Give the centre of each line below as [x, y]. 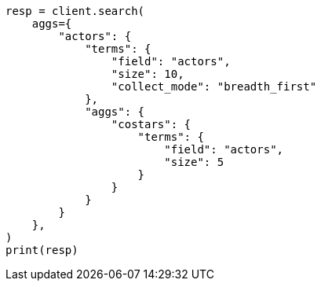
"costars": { [151, 124]
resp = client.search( [75, 11]
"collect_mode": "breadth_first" [214, 86]
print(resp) [42, 250]
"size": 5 [194, 162]
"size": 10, [148, 74]
